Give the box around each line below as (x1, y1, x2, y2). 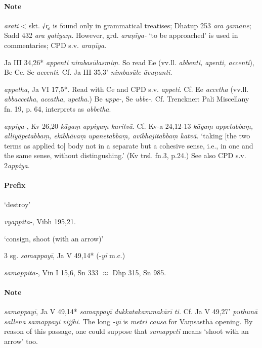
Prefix (4, 180, 26, 190)
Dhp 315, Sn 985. (112, 267, 166, 277)
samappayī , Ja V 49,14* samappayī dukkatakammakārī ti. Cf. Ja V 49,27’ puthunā (4, 306, 258, 317)
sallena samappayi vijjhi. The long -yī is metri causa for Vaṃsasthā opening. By (4, 316, 253, 326)
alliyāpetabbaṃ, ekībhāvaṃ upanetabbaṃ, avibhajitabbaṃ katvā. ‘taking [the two (4, 130, 250, 141)
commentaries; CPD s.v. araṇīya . (4, 39, 107, 50)
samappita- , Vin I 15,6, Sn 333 (4, 267, 99, 277)
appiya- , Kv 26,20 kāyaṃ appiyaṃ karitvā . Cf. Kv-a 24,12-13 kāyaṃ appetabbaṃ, (4, 120, 253, 131)
